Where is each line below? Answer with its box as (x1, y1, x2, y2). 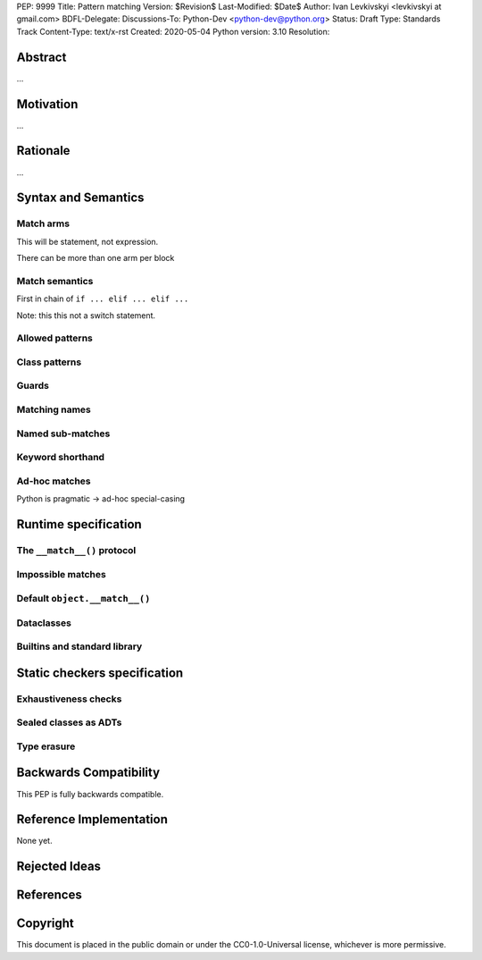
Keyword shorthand (16, 451, 105, 464)
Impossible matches (16, 568, 106, 581)
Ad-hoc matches (16, 475, 91, 487)
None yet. (16, 836, 53, 846)
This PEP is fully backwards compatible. (16, 788, 164, 799)
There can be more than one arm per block (16, 253, 175, 264)
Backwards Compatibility (16, 765, 161, 780)
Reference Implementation (16, 812, 169, 827)
